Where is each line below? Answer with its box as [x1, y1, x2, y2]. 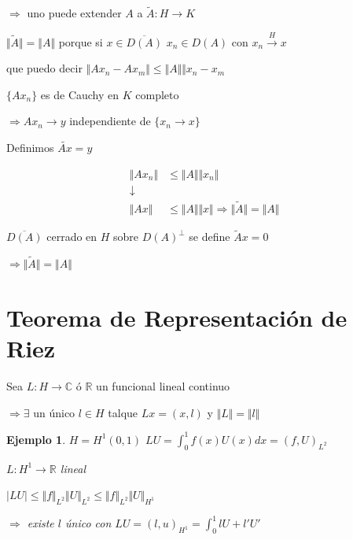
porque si [58, 33, 103, 50]
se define [189, 228, 230, 245]
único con [65, 515, 112, 531]
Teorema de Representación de [6, 301, 347, 333]
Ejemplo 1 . [6, 431, 66, 447]
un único [33, 404, 75, 420]
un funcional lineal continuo [96, 378, 230, 394]
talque [108, 404, 138, 420]
